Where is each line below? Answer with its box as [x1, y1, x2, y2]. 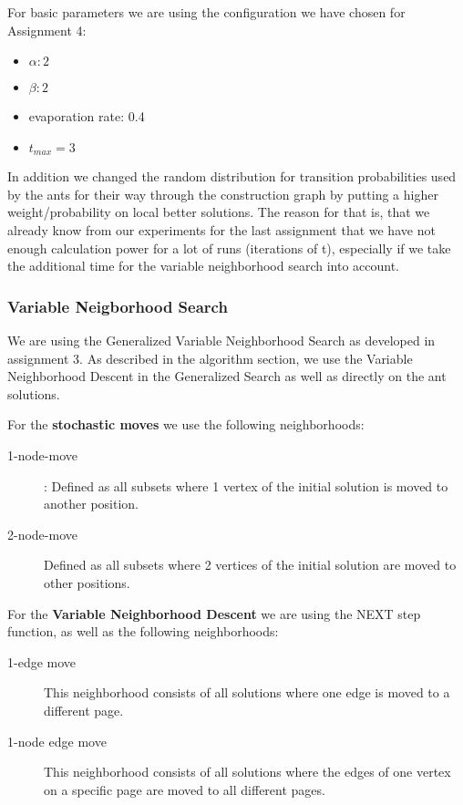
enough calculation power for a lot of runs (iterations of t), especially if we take [7, 238, 451, 257]
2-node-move [7, 524, 77, 543]
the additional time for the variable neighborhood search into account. [7, 256, 399, 275]
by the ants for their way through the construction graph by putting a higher [7, 184, 438, 203]
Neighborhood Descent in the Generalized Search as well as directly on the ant [7, 366, 447, 386]
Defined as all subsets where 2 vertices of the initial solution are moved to [44, 555, 457, 574]
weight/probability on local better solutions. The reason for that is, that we [7, 202, 430, 222]
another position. [44, 494, 139, 513]
